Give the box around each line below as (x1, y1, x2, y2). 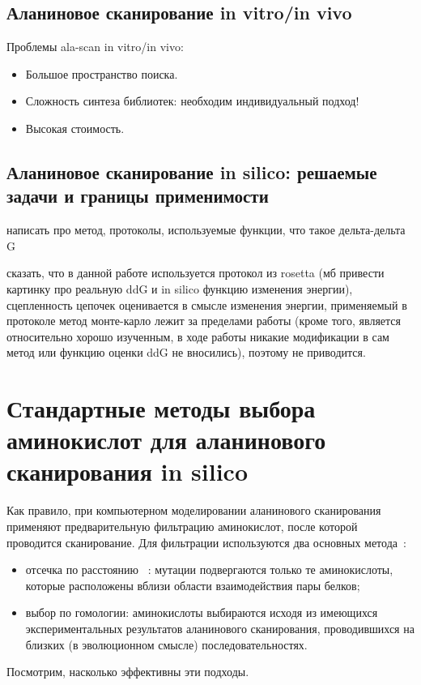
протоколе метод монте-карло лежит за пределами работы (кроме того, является (6, 312, 402, 329)
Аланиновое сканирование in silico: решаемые (6, 159, 377, 184)
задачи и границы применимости (6, 183, 269, 208)
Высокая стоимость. (25, 119, 125, 136)
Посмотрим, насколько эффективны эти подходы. (6, 663, 249, 680)
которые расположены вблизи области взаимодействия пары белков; (25, 576, 360, 593)
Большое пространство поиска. (25, 65, 178, 82)
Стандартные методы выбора (6, 392, 316, 425)
